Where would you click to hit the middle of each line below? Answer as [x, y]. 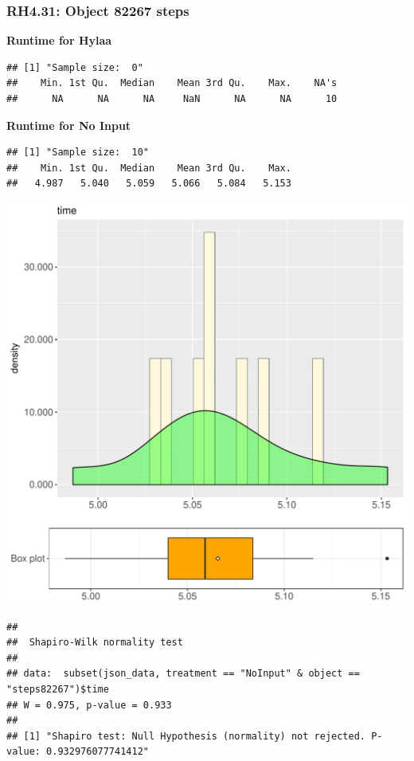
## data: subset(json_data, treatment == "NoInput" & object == [183, 674]
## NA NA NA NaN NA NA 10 [172, 99]
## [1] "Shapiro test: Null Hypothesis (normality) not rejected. [186, 736]
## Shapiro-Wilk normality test [95, 643]
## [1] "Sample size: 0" [75, 67]
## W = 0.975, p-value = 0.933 [89, 705]
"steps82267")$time [58, 689]
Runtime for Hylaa [59, 40]
